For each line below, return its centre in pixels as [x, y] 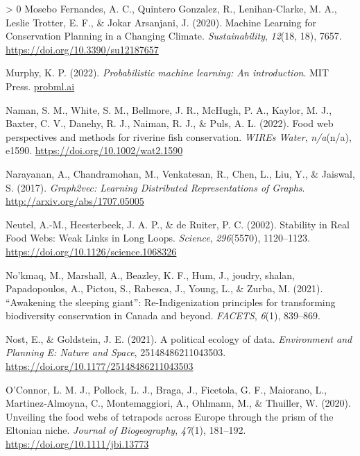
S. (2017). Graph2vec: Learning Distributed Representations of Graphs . [155, 187]
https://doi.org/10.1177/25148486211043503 [100, 366]
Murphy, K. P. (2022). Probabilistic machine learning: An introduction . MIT [167, 73]
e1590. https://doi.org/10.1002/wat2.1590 [94, 150]
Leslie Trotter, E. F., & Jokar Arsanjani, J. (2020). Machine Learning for [161, 22]
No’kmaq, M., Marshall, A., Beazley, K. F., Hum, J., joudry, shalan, [150, 275]
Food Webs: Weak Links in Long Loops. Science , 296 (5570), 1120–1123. [158, 238]
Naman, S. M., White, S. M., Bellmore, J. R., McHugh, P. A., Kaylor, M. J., [169, 109]
